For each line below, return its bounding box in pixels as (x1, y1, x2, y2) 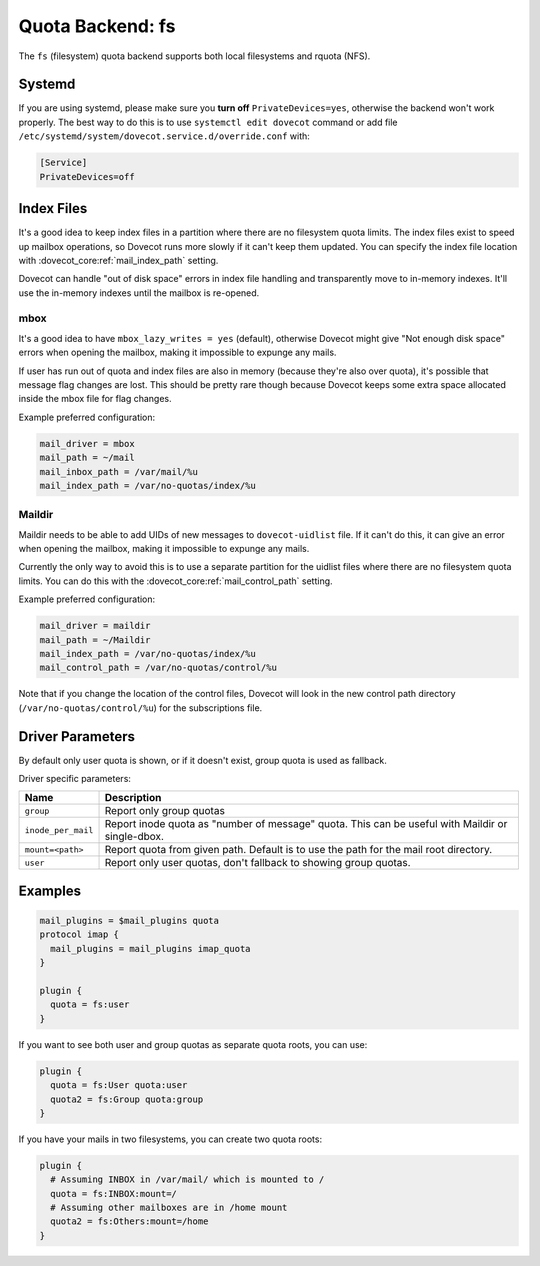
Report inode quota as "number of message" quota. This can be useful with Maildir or (104, 817, 508, 831)
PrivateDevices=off (39, 171, 135, 182)
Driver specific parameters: (18, 773, 132, 785)
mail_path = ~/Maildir (39, 634, 151, 645)
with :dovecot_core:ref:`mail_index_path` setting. (18, 254, 219, 266)
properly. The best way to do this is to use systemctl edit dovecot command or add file (18, 116, 399, 128)
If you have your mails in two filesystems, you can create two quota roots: (18, 1133, 323, 1145)
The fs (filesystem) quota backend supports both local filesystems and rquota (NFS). (18, 50, 371, 62)
